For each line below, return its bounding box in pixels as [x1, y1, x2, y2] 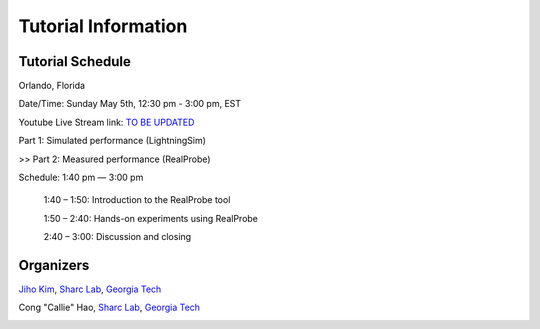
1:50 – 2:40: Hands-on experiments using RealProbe [43, 212, 259, 224]
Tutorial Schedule [18, 53, 132, 70]
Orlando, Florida [18, 80, 85, 92]
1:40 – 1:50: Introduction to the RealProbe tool [43, 194, 231, 206]
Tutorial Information [18, 15, 188, 37]
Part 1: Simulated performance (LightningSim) [18, 135, 207, 147]
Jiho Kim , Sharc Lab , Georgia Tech [18, 283, 162, 295]
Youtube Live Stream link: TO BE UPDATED [18, 116, 195, 128]
